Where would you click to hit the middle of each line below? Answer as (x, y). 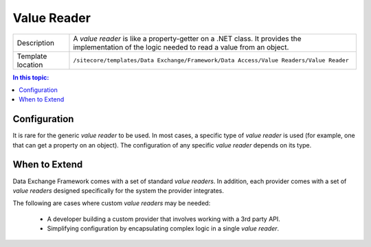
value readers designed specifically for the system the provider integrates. (119, 190)
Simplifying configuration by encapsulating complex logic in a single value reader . (163, 228)
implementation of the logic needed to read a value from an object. (181, 47)
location (30, 64)
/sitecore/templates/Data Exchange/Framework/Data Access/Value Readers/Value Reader (211, 61)
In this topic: (31, 77)
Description (36, 43)
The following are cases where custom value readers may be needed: (112, 203)
